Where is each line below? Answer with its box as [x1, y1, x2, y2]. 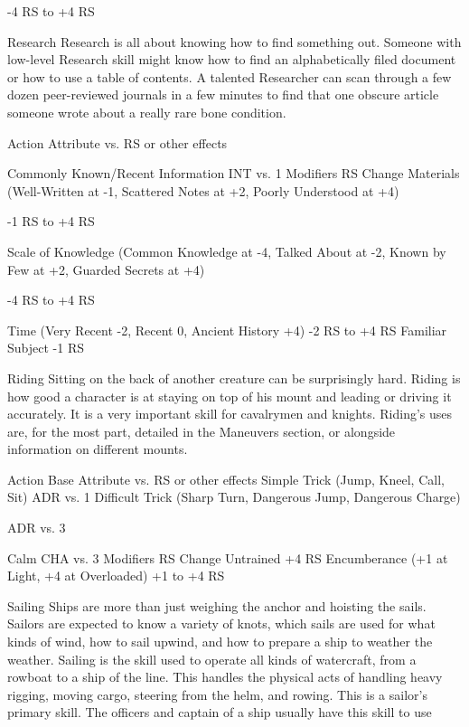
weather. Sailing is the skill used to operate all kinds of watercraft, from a [7, 649, 417, 668]
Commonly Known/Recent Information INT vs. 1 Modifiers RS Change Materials [7, 164, 460, 183]
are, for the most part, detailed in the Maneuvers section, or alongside [7, 421, 396, 440]
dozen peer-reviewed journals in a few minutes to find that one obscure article [7, 85, 439, 104]
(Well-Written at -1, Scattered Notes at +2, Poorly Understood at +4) [7, 181, 399, 200]
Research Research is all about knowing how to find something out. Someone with [7, 32, 462, 51]
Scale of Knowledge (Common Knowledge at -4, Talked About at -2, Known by [7, 241, 446, 260]
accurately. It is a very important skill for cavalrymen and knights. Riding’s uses [7, 404, 453, 423]
